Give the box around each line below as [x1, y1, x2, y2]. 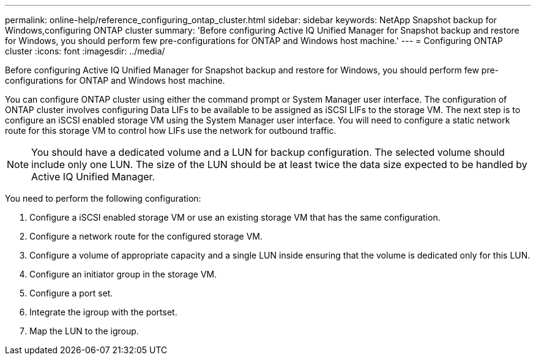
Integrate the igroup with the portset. [29, 307, 177, 317]
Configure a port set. [29, 288, 113, 298]
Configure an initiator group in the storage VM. [29, 269, 217, 279]
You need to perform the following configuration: [5, 193, 201, 204]
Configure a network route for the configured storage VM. [29, 231, 262, 241]
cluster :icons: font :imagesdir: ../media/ [5, 46, 165, 56]
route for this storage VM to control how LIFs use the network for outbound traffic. [5, 125, 337, 136]
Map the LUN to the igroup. [29, 326, 139, 336]
